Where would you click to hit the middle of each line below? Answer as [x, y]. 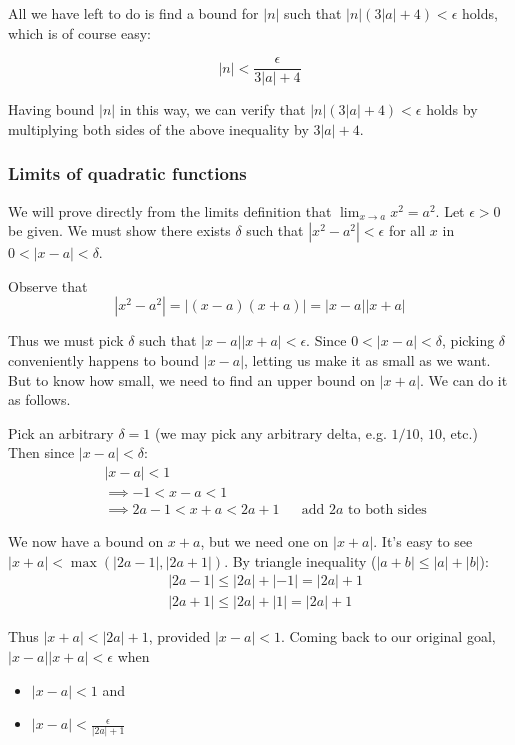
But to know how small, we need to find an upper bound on [192, 379]
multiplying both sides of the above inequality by [158, 128]
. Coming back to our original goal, [388, 636]
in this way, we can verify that [212, 109]
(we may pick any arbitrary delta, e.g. [270, 432]
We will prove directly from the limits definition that [170, 210]
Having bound [51, 109]
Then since [41, 452]
